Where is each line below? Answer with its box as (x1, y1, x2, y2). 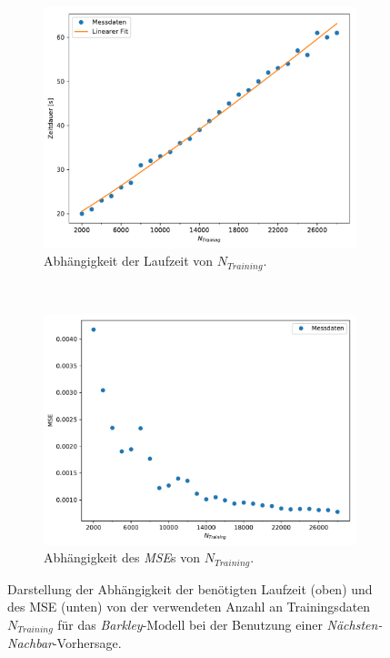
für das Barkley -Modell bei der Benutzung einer (57, 614, 323, 633)
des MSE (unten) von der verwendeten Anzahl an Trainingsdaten (7, 597, 371, 616)
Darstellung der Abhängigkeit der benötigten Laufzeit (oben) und (7, 579, 373, 598)
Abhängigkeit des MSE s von (44, 548, 201, 567)
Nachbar (7, 633, 53, 653)
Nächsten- (326, 614, 383, 633)
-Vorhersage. (52, 633, 122, 653)
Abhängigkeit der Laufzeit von (44, 251, 214, 270)
